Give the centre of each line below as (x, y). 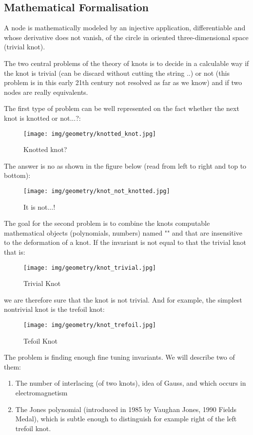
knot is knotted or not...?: (42, 118)
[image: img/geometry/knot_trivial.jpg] (90, 268)
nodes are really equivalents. (46, 92)
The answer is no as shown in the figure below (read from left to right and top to (125, 165)
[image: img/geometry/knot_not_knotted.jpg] (97, 191)
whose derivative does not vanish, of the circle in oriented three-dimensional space (126, 37)
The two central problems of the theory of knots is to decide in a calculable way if (126, 63)
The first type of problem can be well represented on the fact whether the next (122, 108)
